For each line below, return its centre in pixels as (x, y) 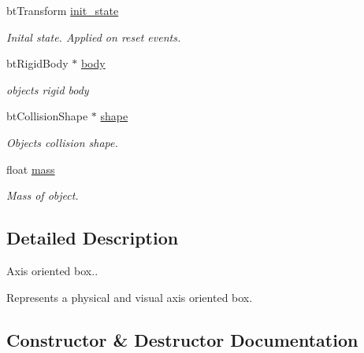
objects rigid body (48, 89)
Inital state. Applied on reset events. (94, 37)
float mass (31, 169)
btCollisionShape (47, 116)
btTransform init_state (63, 10)
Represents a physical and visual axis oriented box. (130, 297)
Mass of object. (43, 195)
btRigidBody (37, 63)
